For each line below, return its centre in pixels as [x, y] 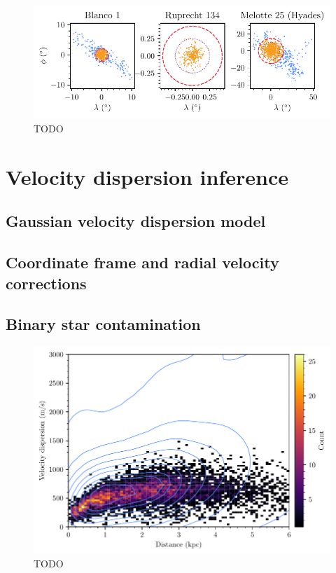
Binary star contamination [103, 324]
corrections [46, 283]
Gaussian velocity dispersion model [136, 221]
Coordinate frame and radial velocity [142, 262]
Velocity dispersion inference [147, 176]
